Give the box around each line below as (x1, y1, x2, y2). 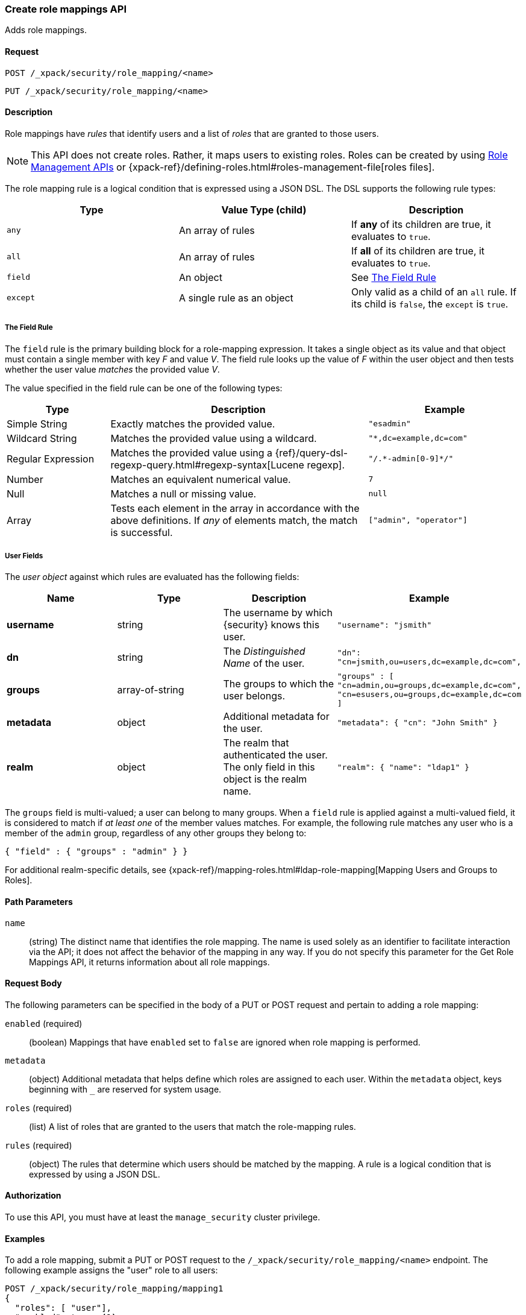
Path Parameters (5, 896, 73, 907)
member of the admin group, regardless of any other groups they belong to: (5, 828, 307, 839)
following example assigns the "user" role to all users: (5, 1265, 218, 1276)
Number (7, 473, 43, 485)
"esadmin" (368, 419, 411, 429)
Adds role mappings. (5, 25, 87, 36)
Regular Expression (7, 452, 95, 465)
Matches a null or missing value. (110, 487, 257, 500)
